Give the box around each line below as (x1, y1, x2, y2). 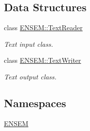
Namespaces (4, 95, 66, 110)
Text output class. (4, 71, 57, 81)
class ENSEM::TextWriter (4, 55, 81, 65)
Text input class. (4, 38, 53, 49)
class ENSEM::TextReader (4, 22, 83, 33)
